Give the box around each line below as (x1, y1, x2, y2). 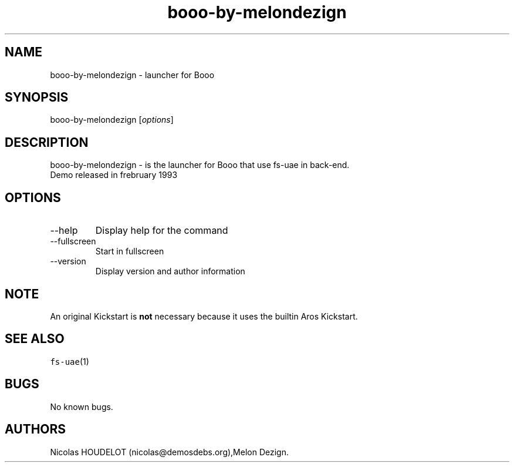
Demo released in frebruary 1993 (50, 170, 178, 180)
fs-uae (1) (50, 356, 89, 367)
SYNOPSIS (5, 90, 69, 105)
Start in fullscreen (95, 246, 164, 257)
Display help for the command (95, 224, 228, 237)
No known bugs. (50, 401, 113, 412)
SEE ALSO (5, 331, 65, 347)
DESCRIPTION (5, 135, 89, 150)
